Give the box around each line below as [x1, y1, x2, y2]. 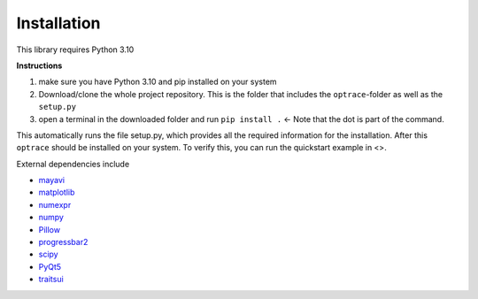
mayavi [38, 175, 66, 186]
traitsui [38, 274, 64, 285]
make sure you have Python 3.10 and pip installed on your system [38, 76, 278, 88]
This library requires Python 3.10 [16, 44, 135, 55]
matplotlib [38, 187, 75, 198]
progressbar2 [38, 237, 89, 248]
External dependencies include [16, 158, 130, 169]
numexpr [38, 199, 72, 210]
